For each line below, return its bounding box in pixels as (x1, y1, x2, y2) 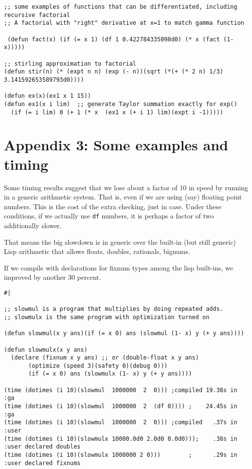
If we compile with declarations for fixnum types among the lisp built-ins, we (4, 262, 233, 272)
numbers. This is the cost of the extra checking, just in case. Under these (4, 201, 222, 211)
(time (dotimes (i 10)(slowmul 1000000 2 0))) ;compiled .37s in (4, 419, 237, 426)
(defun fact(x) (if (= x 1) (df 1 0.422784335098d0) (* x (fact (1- (7, 36, 234, 43)
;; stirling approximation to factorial (4, 60, 137, 67)
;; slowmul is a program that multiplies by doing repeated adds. (4, 306, 224, 313)
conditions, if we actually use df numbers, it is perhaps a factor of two (4, 211, 214, 221)
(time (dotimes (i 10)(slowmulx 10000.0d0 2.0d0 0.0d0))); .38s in (4, 435, 237, 442)
